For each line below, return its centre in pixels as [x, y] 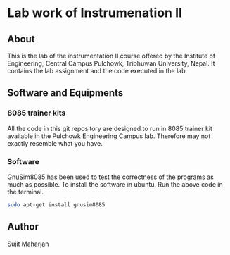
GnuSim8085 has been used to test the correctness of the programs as [111, 177]
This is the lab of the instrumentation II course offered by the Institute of [111, 56]
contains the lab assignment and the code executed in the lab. [97, 71]
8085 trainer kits [37, 113]
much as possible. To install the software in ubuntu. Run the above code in [115, 184]
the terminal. [26, 192]
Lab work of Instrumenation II [95, 13]
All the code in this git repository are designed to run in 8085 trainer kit [110, 128]
